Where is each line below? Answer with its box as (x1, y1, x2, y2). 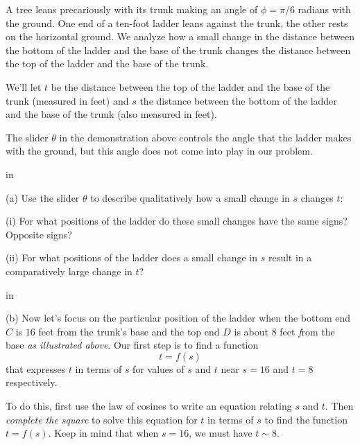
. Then (325, 399, 354, 413)
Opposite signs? (6, 227, 72, 241)
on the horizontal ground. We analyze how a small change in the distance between (6, 29, 355, 44)
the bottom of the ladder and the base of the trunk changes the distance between (6, 42, 351, 57)
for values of (132, 361, 185, 376)
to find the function (264, 412, 348, 426)
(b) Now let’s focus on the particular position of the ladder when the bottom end (6, 311, 350, 325)
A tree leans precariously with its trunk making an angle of (6, 2, 258, 16)
